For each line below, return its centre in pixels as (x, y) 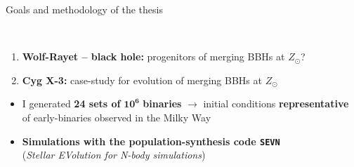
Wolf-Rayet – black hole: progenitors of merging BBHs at (153, 56)
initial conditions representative (276, 103)
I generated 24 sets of (71, 103)
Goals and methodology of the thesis (84, 9)
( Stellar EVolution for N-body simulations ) (114, 155)
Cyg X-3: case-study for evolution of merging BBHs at (142, 80)
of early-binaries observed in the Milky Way (117, 117)
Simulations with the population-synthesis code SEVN (151, 141)
